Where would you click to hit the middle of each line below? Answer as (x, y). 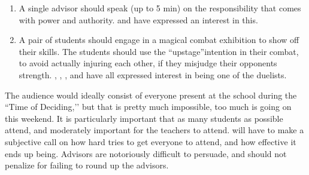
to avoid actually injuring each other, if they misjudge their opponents (148, 63)
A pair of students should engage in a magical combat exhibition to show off (159, 40)
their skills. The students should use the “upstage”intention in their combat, (159, 51)
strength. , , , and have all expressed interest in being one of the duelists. (153, 74)
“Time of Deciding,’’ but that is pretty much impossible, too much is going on (148, 107)
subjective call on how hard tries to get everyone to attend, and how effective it (151, 141)
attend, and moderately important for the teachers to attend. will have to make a (154, 130)
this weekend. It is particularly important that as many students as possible (144, 118)
